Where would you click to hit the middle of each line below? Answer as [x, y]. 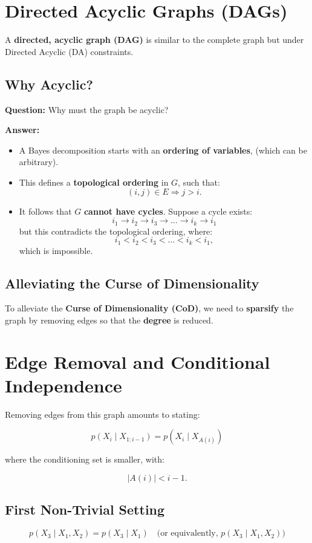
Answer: [22, 130]
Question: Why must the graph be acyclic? [87, 109]
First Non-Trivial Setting [85, 509]
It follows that [45, 211]
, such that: [199, 182]
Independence [63, 385]
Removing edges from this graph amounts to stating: [102, 414]
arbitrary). [39, 162]
